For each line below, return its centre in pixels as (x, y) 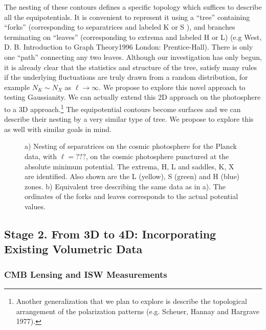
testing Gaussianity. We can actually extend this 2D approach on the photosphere (132, 97)
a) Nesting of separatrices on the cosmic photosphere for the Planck (131, 146)
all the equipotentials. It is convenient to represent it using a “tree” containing (127, 17)
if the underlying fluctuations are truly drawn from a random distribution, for (126, 77)
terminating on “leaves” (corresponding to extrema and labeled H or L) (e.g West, (133, 37)
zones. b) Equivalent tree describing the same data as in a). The (125, 186)
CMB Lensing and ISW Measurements (86, 274)
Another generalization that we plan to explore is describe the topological (131, 301)
